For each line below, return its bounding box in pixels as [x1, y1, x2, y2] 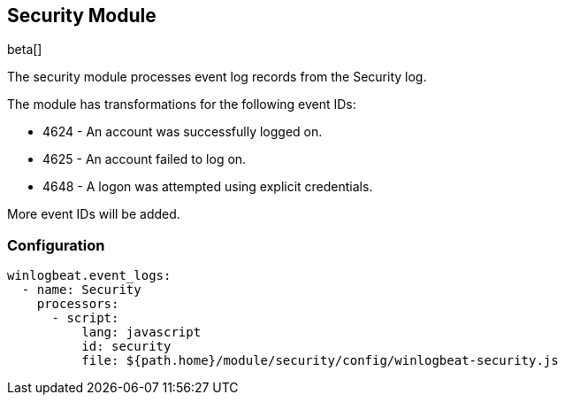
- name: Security [21, 282, 141, 298]
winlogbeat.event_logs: [7, 268, 172, 283]
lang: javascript [81, 325, 202, 340]
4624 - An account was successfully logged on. [42, 124, 323, 140]
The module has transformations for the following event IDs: [7, 97, 356, 112]
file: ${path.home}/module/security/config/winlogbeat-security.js [81, 353, 559, 368]
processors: [36, 297, 119, 312]
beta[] [7, 42, 42, 58]
